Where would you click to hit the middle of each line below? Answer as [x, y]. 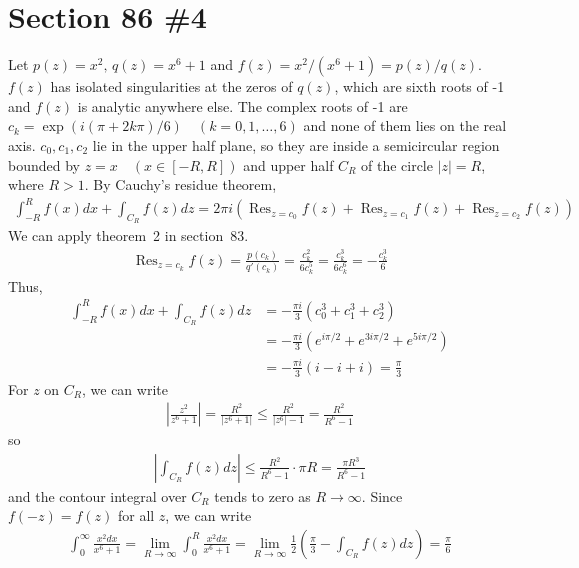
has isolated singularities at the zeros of [171, 86]
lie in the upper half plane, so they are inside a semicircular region [296, 144]
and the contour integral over [97, 495]
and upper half [288, 164]
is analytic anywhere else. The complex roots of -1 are [242, 105]
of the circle [397, 164]
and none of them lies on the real [405, 125]
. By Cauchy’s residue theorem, [180, 184]
